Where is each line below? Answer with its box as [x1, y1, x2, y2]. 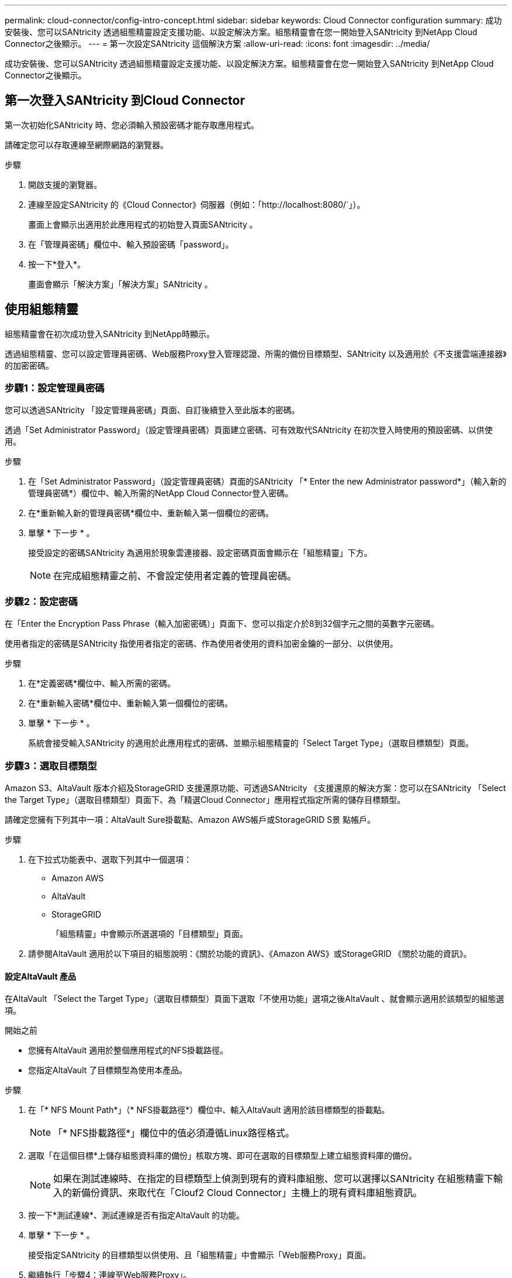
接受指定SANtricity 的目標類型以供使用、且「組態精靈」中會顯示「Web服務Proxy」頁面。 [28, 1250, 371, 1260]
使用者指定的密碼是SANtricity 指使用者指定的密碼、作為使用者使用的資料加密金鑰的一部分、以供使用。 [5, 638, 398, 649]
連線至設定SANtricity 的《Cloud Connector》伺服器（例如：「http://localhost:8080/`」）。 [28, 199, 365, 209]
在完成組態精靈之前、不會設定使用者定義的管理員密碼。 [53, 570, 297, 582]
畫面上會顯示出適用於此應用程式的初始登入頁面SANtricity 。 [28, 219, 258, 229]
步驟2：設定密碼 [5, 595, 78, 607]
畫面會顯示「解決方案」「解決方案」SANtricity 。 [28, 279, 213, 289]
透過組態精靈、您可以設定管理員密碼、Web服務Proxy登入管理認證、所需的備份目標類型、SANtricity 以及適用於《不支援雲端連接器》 [5, 348, 507, 359]
